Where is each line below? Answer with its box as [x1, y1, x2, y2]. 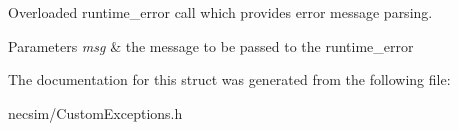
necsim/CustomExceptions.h [8, 102, 183, 123]
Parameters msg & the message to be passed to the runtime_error [8, 35, 414, 56]
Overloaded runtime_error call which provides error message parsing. [8, 2, 433, 22]
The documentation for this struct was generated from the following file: [8, 69, 451, 90]
